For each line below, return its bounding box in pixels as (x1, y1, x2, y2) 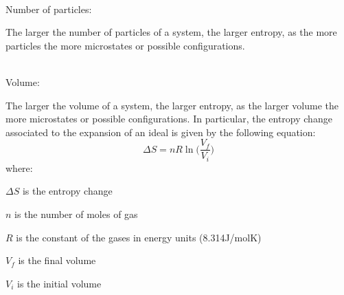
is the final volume (18, 253, 96, 267)
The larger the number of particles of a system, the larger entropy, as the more (5, 25, 337, 39)
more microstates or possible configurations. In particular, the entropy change (5, 111, 332, 126)
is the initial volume (17, 276, 102, 290)
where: (5, 160, 33, 175)
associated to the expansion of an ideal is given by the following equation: (5, 124, 316, 139)
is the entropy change (22, 184, 113, 198)
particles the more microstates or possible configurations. (5, 38, 245, 52)
